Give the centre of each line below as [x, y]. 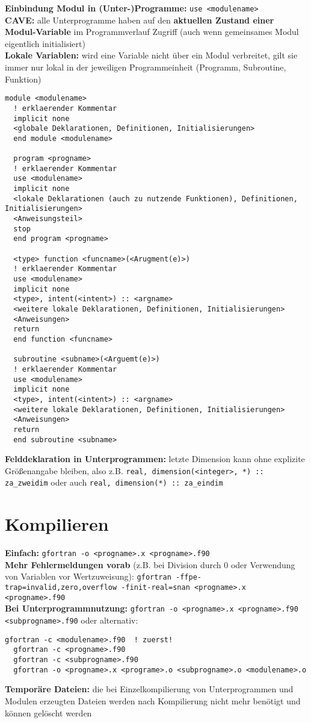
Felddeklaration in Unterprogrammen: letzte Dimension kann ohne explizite [155, 459]
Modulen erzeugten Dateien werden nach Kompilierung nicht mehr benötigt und [153, 700]
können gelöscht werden [48, 712]
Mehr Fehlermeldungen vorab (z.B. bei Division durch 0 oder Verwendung [150, 564]
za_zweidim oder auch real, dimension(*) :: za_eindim [114, 482]
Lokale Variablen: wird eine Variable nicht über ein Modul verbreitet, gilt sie [151, 55]
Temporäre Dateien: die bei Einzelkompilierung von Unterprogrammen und [149, 689]
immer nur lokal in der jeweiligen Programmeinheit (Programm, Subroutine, [146, 67]
